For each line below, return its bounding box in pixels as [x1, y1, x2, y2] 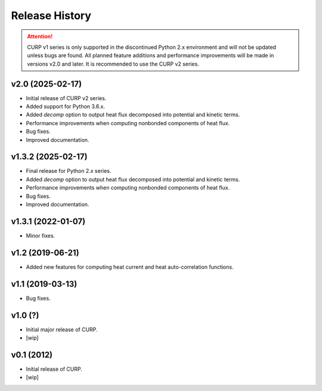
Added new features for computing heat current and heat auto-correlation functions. [26, 263, 234, 271]
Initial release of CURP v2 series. [26, 94, 107, 101]
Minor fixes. [26, 232, 55, 239]
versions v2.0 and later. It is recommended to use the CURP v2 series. [27, 60, 199, 67]
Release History [11, 9, 92, 22]
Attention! [27, 33, 53, 40]
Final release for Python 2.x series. [26, 167, 112, 175]
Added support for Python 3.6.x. [26, 103, 106, 110]
